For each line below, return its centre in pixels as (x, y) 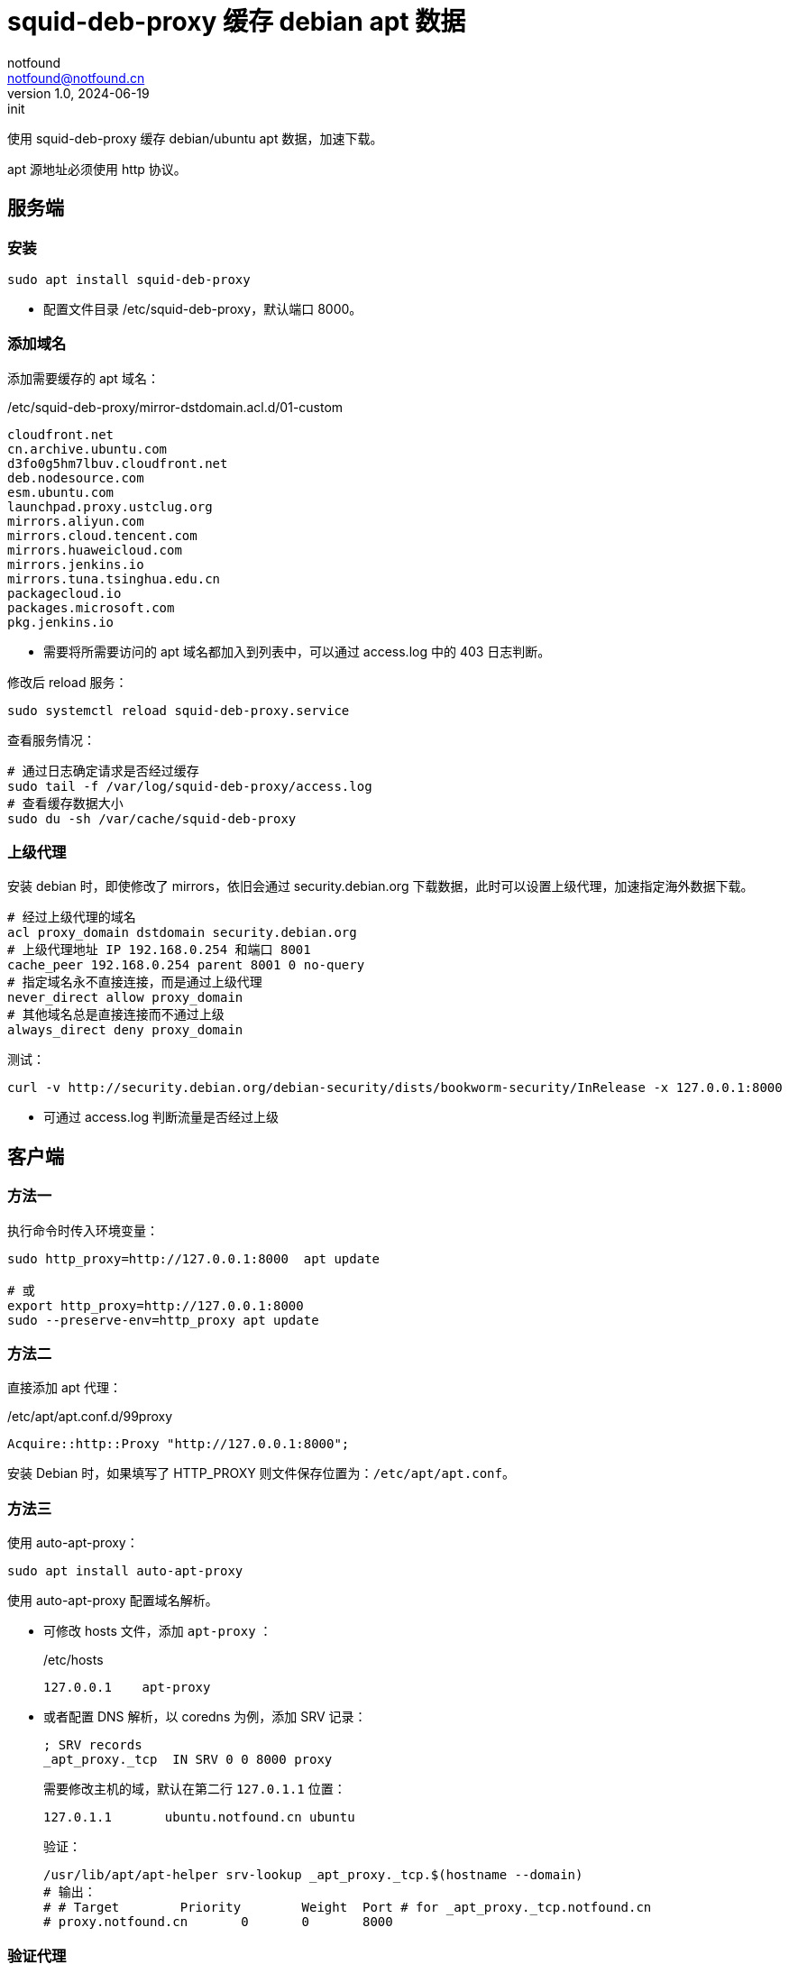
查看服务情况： (51, 739)
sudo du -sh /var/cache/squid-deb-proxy (152, 818)
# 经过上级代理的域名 (72, 918)
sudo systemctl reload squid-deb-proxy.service (179, 710)
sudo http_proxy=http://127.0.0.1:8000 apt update (194, 1258)
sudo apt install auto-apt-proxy (125, 1571)
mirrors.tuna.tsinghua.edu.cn (114, 578)
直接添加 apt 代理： (64, 1388)
